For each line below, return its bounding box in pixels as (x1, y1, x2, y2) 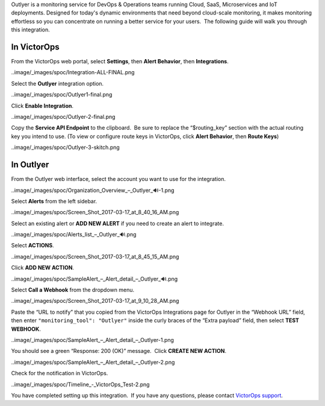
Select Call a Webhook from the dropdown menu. (11, 287, 135, 294)
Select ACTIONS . (11, 242, 54, 249)
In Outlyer (11, 160, 49, 170)
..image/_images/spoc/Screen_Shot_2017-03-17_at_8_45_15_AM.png (11, 253, 179, 260)
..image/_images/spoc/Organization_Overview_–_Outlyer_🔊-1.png (11, 186, 175, 194)
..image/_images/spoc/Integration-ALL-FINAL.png (11, 69, 135, 76)
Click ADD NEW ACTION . (11, 264, 75, 271)
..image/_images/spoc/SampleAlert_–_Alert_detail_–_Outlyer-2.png (11, 358, 175, 366)
